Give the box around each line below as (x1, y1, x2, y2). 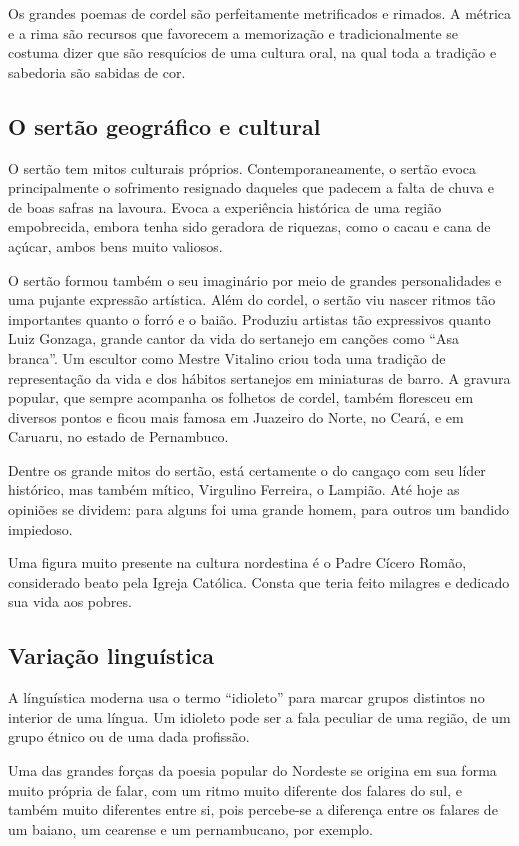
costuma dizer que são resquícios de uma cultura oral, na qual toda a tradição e (8, 42, 497, 63)
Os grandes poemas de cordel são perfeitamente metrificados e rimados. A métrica (8, 3, 512, 23)
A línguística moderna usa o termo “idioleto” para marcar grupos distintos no (8, 687, 485, 708)
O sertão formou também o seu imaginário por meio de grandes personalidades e (8, 269, 502, 290)
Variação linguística (8, 640, 215, 671)
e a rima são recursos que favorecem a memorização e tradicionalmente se (8, 22, 458, 43)
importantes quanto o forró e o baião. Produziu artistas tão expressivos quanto (8, 308, 491, 329)
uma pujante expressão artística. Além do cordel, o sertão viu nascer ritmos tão (8, 289, 496, 310)
